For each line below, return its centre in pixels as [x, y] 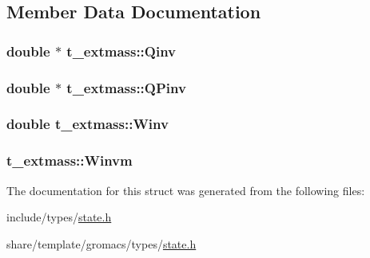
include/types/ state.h [59, 217]
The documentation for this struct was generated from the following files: [186, 190]
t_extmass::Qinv [121, 51]
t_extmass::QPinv [126, 87]
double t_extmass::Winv [88, 124]
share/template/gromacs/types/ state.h [101, 243]
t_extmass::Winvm [70, 160]
